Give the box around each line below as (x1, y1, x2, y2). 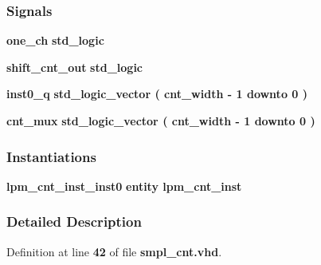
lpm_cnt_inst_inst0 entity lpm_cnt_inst (6, 177, 242, 194)
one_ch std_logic (6, 32, 104, 49)
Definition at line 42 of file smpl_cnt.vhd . (6, 243, 222, 259)
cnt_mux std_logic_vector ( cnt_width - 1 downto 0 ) (6, 113, 315, 129)
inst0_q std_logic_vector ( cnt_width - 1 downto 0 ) (6, 85, 308, 102)
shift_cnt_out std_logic (6, 58, 143, 75)
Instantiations (6, 146, 96, 166)
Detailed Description (6, 212, 142, 231)
